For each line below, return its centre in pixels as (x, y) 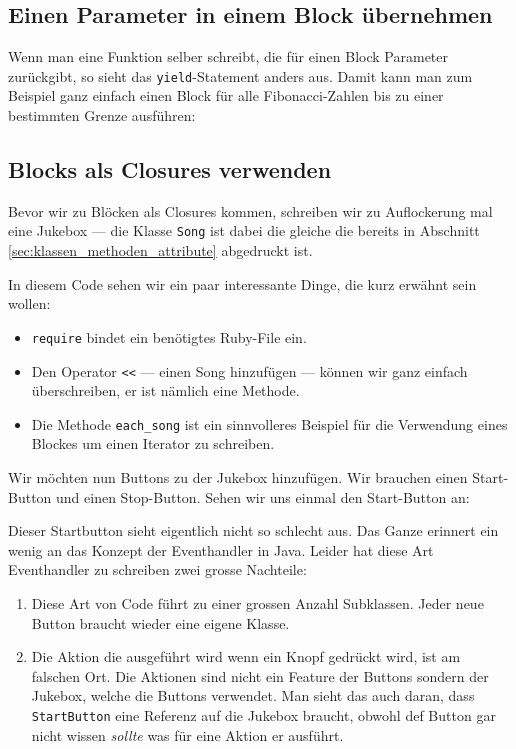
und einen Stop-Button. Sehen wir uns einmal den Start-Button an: (263, 496)
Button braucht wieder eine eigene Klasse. (160, 622)
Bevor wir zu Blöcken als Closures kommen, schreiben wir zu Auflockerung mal (250, 210)
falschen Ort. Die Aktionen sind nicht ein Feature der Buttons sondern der (260, 675)
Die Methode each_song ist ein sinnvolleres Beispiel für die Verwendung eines (269, 423)
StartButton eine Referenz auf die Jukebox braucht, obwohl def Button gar (263, 714)
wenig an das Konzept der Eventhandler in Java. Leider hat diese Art (221, 549)
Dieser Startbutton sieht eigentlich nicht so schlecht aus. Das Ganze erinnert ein (253, 530)
